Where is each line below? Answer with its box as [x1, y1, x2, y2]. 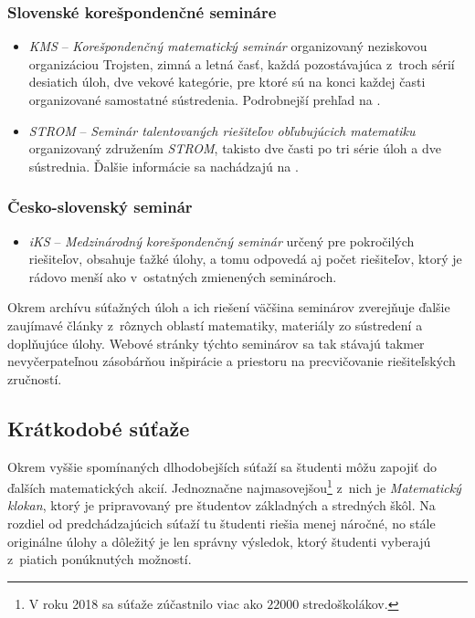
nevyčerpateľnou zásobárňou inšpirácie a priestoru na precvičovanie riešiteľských [7, 351, 456, 371]
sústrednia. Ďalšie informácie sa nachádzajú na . [28, 156, 299, 175]
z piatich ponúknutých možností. [7, 550, 192, 569]
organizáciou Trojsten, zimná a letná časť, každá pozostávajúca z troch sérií [28, 54, 455, 73]
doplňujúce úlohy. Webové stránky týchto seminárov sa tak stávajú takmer [7, 333, 425, 352]
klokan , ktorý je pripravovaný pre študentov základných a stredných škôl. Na [7, 496, 436, 515]
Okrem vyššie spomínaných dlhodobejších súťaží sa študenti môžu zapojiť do [7, 456, 437, 476]
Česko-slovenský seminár [7, 195, 193, 218]
